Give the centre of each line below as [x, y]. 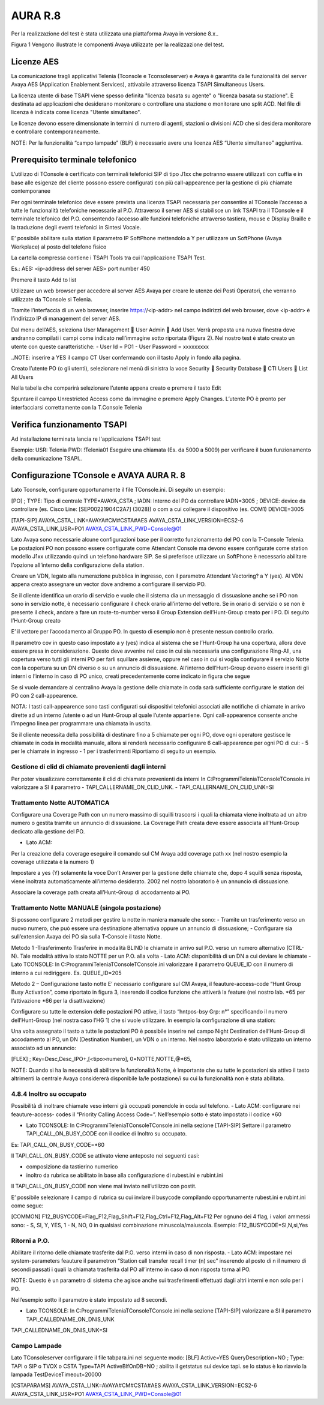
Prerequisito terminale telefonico [74, 160]
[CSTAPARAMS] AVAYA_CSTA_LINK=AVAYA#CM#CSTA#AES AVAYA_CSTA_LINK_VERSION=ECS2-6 [134, 1385]
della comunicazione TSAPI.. [46, 458]
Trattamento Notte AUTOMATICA [60, 803]
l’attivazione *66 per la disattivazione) [58, 1000]
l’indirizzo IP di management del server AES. [66, 319]
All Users [22, 377]
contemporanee [31, 191]
